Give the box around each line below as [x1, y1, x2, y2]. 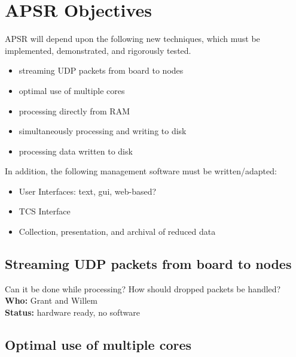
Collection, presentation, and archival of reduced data [19, 225, 216, 238]
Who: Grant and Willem [5, 294, 97, 307]
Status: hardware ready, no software [5, 306, 140, 319]
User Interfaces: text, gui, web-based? [19, 184, 157, 197]
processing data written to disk [19, 144, 133, 157]
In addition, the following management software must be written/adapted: [5, 165, 277, 177]
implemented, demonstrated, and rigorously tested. [5, 44, 191, 56]
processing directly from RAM [19, 104, 130, 117]
